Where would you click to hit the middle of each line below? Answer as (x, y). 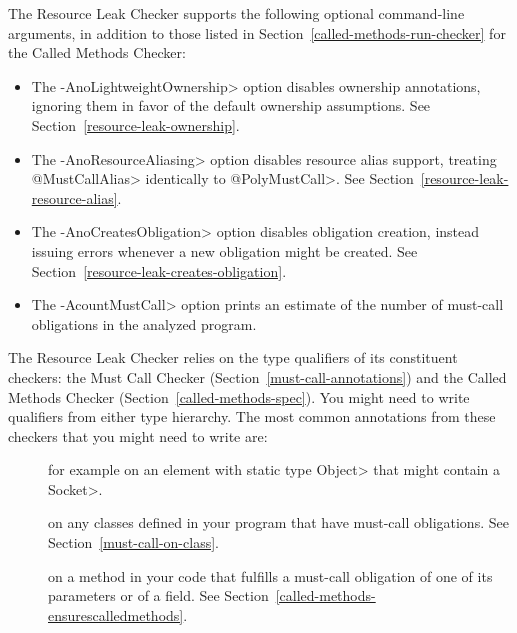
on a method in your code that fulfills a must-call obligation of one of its (270, 575)
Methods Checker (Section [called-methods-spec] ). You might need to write (239, 396)
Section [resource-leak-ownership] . (135, 124)
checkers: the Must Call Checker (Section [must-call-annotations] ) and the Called (257, 376)
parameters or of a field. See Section (158, 595)
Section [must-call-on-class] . (133, 542)
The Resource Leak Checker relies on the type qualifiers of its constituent (233, 357)
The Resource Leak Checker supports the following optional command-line (236, 13)
